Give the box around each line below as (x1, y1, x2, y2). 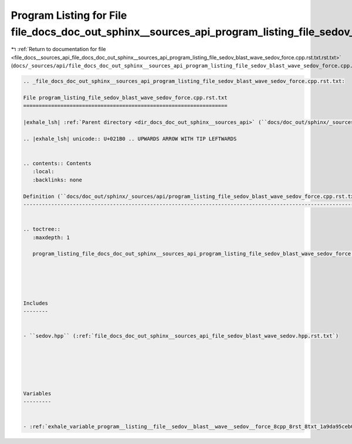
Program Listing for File (11, 9, 127, 22)
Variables (23, 390, 52, 396)
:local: (32, 168, 55, 175)
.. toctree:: (23, 226, 61, 233)
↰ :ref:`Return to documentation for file (11, 46, 106, 53)
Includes (23, 300, 49, 307)
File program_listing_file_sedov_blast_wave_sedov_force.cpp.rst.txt (23, 94, 228, 101)
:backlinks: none (32, 176, 82, 183)
